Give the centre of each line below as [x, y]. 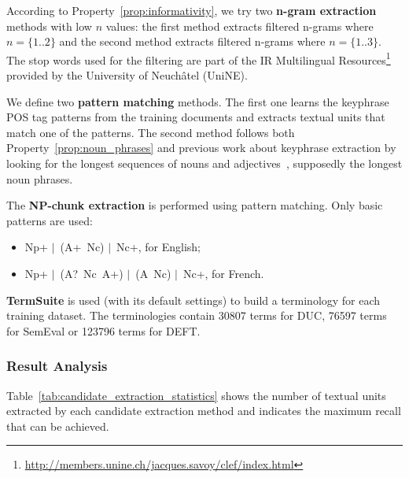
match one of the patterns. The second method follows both [151, 132]
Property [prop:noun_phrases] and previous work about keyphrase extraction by [201, 148]
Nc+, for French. [223, 273]
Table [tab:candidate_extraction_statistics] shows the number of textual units [196, 395]
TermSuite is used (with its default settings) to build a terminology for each [193, 300]
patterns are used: [50, 220]
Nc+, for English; [159, 247]
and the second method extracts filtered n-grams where [192, 41]
